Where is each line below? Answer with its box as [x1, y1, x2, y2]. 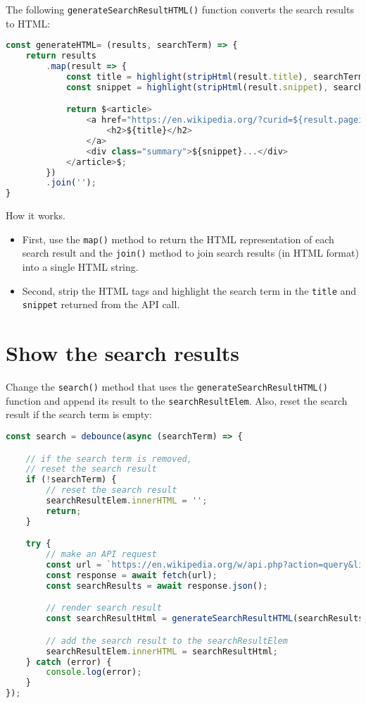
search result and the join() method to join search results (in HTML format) [22, 245, 359, 260]
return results [25, 51, 96, 61]
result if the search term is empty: [6, 407, 152, 422]
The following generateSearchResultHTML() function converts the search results [6, 2, 354, 16]
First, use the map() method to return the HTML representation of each [22, 231, 334, 246]
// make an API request [46, 549, 157, 560]
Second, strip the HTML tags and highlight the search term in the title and [22, 283, 357, 298]
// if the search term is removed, [25, 453, 192, 464]
